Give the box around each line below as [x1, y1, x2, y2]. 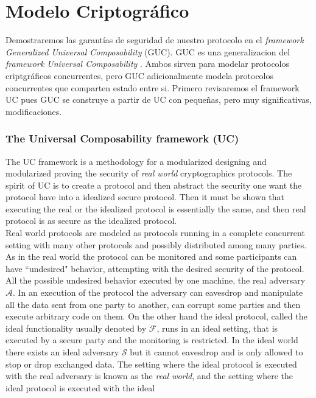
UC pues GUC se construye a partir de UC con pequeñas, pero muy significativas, [5, 93, 312, 106]
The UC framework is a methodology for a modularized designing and [5, 155, 267, 167]
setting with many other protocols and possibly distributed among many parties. [5, 238, 307, 251]
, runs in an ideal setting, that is [156, 321, 278, 334]
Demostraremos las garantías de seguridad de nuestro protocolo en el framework [5, 33, 304, 46]
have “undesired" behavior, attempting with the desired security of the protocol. [5, 262, 304, 274]
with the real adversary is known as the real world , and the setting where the [5, 369, 293, 382]
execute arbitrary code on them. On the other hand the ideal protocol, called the [5, 310, 307, 323]
